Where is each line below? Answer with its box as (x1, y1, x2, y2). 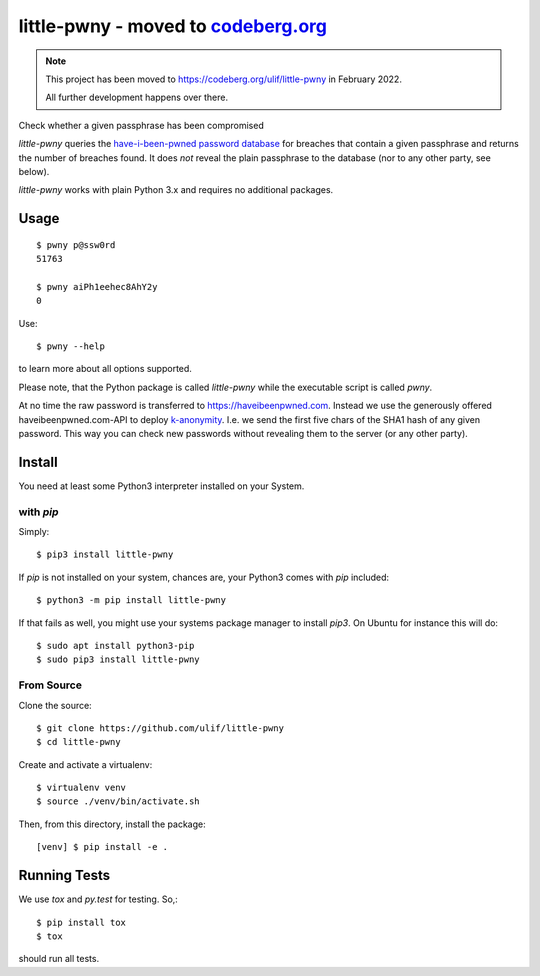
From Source (18, 678, 82, 692)
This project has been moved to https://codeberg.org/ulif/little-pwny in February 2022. (45, 73, 402, 85)
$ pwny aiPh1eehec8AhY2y (36, 281, 158, 292)
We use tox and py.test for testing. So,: (18, 893, 179, 905)
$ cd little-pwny (36, 736, 121, 748)
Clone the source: (18, 699, 92, 711)
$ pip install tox (36, 916, 127, 928)
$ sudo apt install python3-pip (36, 640, 195, 651)
